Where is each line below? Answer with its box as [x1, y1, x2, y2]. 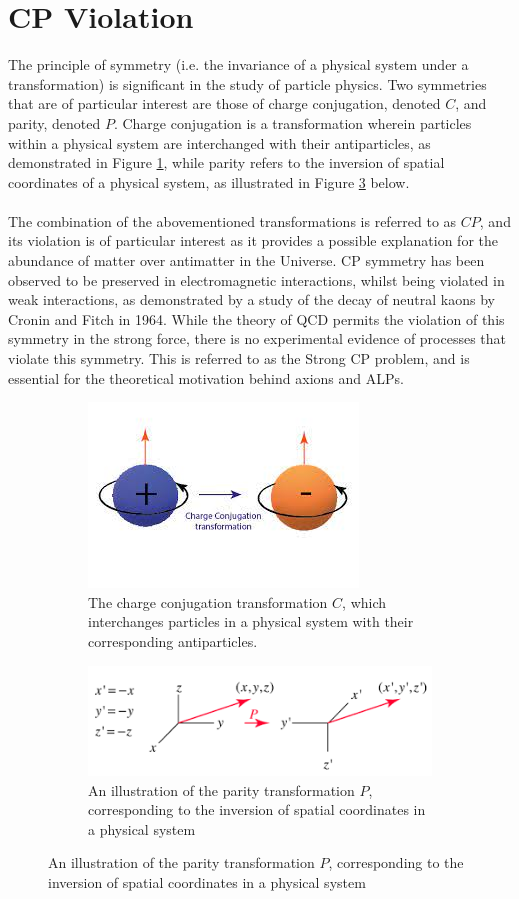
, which [342, 591, 387, 612]
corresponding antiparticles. [88, 631, 258, 651]
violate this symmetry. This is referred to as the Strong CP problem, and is [8, 348, 470, 369]
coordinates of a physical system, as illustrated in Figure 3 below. [8, 171, 410, 192]
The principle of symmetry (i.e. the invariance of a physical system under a [8, 54, 469, 75]
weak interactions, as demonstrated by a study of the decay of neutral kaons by [8, 289, 495, 310]
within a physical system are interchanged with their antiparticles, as [8, 132, 431, 153]
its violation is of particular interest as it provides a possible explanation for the [8, 230, 498, 251]
